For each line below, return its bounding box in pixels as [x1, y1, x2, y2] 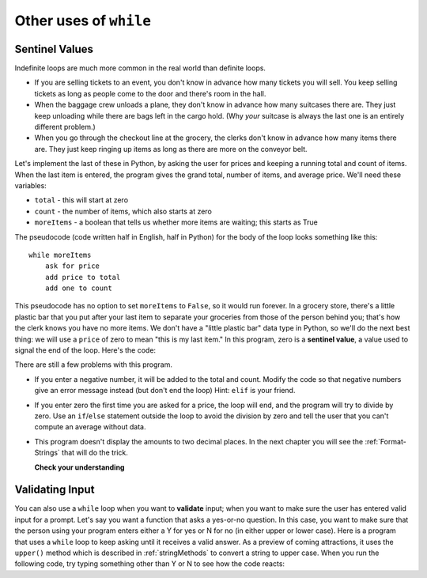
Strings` [34, 448, 61, 458]
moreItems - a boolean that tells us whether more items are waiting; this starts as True [34, 217, 318, 227]
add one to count [44, 284, 112, 293]
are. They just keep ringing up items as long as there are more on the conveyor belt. [34, 144, 308, 153]
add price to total [44, 273, 121, 281]
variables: [14, 180, 47, 190]
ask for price [44, 262, 100, 270]
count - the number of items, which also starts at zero [34, 206, 213, 216]
